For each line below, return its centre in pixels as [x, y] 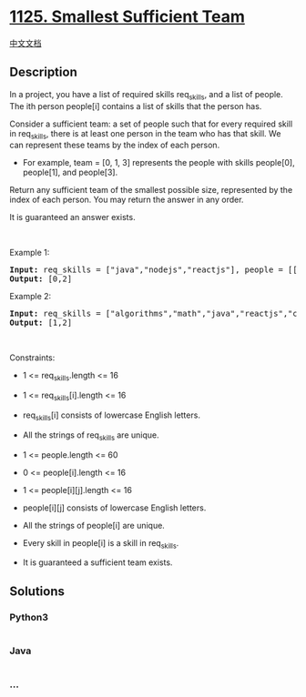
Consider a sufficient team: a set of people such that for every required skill [151, 124]
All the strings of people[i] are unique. [94, 525]
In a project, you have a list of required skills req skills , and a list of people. [147, 95]
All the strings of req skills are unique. [91, 436]
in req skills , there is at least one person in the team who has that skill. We [145, 134]
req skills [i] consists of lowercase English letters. [111, 416]
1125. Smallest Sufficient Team [127, 17]
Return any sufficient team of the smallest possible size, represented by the [151, 190]
